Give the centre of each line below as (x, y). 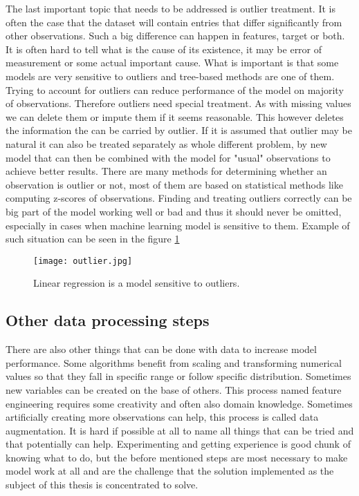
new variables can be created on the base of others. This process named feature (174, 389)
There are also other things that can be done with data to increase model (161, 349)
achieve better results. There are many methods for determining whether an (166, 171)
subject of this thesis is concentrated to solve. (102, 485)
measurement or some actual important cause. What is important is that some (172, 63)
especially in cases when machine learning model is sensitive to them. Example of (178, 225)
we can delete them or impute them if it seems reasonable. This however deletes (175, 116)
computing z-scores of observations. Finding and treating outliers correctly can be (179, 198)
